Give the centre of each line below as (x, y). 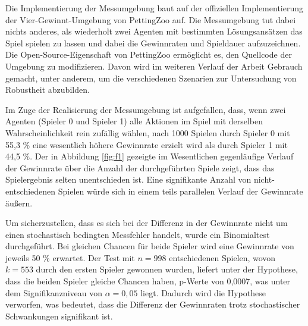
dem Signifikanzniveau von (54, 292)
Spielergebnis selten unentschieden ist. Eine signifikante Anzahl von (128, 179)
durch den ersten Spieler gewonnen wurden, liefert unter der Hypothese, (167, 269)
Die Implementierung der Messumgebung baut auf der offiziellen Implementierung (155, 8)
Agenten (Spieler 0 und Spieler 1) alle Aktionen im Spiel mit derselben (134, 121)
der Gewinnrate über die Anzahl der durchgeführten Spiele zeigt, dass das (140, 167)
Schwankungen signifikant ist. (59, 316)
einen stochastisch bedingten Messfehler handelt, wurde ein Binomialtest (138, 234)
